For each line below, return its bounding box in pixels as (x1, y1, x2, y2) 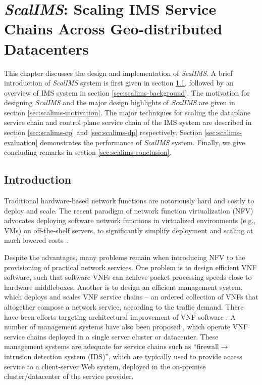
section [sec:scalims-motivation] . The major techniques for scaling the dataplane (4, 107, 251, 117)
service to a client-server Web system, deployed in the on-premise (4, 361, 206, 371)
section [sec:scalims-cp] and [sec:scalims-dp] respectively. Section (4, 127, 202, 138)
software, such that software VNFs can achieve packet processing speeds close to (4, 272, 252, 282)
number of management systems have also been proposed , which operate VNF (4, 321, 248, 332)
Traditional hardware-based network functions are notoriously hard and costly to (4, 195, 254, 206)
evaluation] (4, 137, 38, 147)
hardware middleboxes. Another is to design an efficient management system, (4, 281, 243, 292)
